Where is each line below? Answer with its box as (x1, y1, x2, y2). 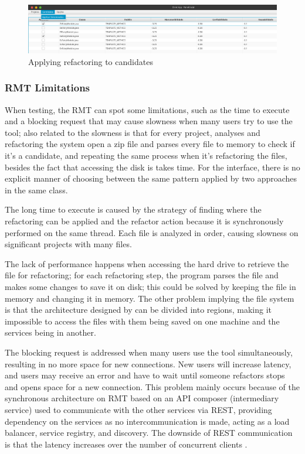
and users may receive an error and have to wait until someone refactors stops (5, 369, 285, 381)
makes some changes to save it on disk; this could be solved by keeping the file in (5, 281, 296, 293)
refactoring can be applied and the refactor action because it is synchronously (5, 215, 284, 227)
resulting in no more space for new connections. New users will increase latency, (5, 357, 292, 370)
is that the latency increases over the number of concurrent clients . (5, 438, 248, 450)
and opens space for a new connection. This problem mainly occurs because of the (5, 380, 300, 392)
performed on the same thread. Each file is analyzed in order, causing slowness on (5, 226, 299, 238)
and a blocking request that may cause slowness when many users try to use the (5, 115, 293, 127)
